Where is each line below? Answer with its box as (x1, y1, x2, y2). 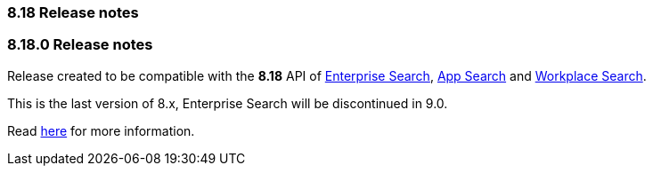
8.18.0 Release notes (7, 35, 153, 54)
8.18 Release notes (7, 4, 139, 21)
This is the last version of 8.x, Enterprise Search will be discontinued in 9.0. (7, 95, 448, 111)
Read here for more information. (7, 122, 195, 138)
